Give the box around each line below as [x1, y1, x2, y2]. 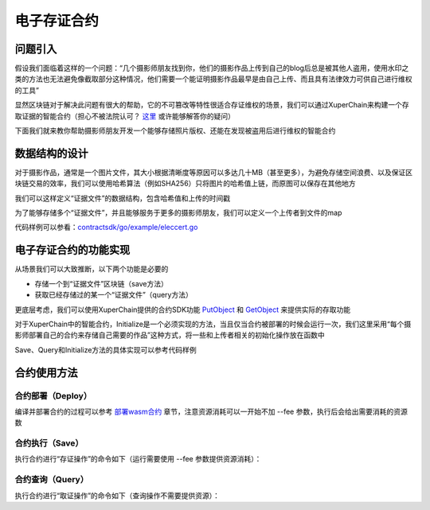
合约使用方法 [14, 366, 78, 380]
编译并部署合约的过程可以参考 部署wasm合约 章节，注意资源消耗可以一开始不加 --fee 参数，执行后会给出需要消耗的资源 [14, 407, 408, 416]
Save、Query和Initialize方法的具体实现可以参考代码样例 [14, 345, 197, 354]
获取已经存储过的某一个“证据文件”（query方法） [34, 290, 193, 300]
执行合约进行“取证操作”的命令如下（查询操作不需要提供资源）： [14, 490, 221, 500]
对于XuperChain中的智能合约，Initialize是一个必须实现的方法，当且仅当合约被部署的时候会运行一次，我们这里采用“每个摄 [14, 319, 412, 329]
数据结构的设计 [14, 146, 88, 160]
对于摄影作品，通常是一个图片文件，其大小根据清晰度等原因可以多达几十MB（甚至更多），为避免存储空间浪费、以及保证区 [14, 167, 413, 177]
